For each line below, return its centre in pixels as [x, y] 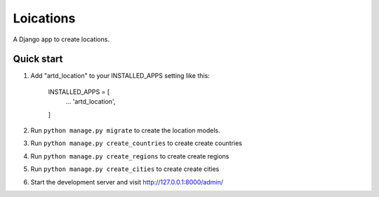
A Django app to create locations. [61, 39]
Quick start [38, 59]
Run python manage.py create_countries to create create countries [136, 143]
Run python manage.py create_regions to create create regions [130, 156]
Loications [44, 18]
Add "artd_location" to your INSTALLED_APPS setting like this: [120, 76]
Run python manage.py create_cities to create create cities [125, 169]
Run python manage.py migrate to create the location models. [125, 130]
